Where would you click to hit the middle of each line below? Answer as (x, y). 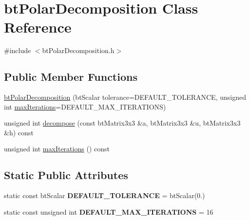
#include (18, 50)
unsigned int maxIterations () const (57, 149)
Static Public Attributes (66, 175)
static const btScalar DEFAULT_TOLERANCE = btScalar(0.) (105, 195)
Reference (38, 27)
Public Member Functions (71, 77)
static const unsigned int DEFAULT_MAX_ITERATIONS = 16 (109, 211)
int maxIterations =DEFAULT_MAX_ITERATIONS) (85, 106)
